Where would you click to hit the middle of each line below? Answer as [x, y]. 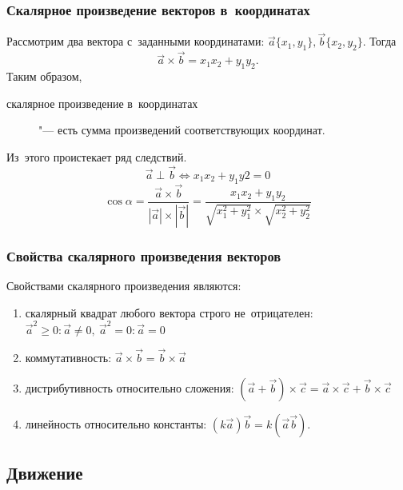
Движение [45, 473]
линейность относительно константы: [116, 423]
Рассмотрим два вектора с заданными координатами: [136, 41]
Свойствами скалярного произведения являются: [124, 285]
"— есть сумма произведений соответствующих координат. [182, 130]
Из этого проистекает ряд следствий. [97, 157]
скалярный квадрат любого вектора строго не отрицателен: [169, 312]
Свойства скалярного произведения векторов [144, 255]
